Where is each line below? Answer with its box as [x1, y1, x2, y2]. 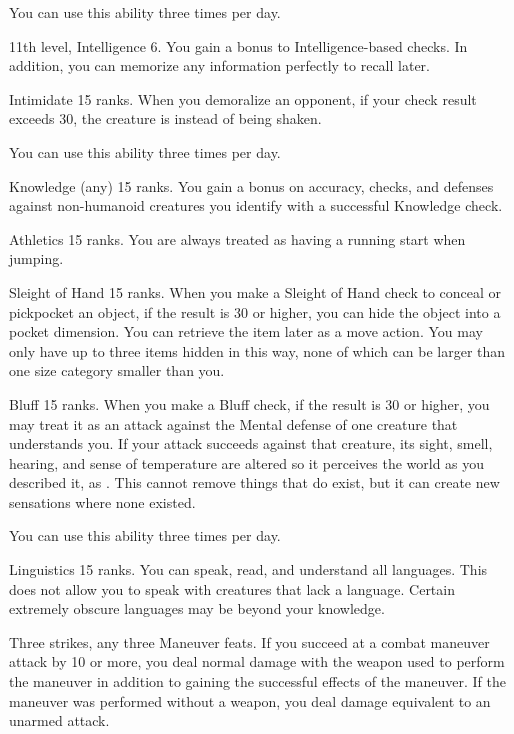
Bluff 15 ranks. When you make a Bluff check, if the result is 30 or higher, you [9, 393, 490, 414]
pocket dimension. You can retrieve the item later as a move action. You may [9, 321, 483, 342]
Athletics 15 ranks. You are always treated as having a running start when [9, 228, 466, 249]
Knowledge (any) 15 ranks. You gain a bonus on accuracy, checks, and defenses [9, 175, 494, 196]
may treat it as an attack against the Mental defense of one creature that [9, 413, 458, 434]
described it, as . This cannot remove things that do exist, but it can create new [9, 472, 500, 493]
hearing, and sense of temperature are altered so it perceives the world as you [9, 452, 485, 473]
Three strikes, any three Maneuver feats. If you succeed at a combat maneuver [9, 631, 490, 652]
